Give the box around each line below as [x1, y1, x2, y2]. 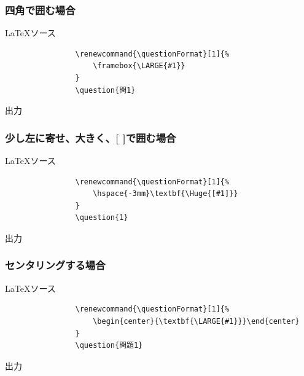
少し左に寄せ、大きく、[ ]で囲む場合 [5, 130, 176, 145]
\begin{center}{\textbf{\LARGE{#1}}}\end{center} [93, 316, 300, 326]
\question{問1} [75, 85, 136, 95]
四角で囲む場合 [5, 2, 76, 17]
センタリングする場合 [5, 257, 106, 273]
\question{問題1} [75, 341, 143, 350]
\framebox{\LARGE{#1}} [93, 61, 185, 71]
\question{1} [75, 213, 128, 222]
